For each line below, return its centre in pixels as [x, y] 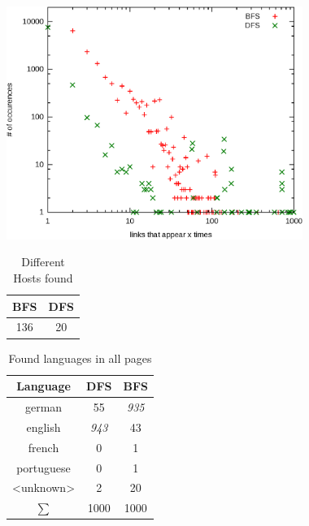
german [44, 407]
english [44, 427]
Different [43, 262]
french [44, 447]
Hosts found [43, 278]
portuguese [44, 467]
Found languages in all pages [80, 358]
